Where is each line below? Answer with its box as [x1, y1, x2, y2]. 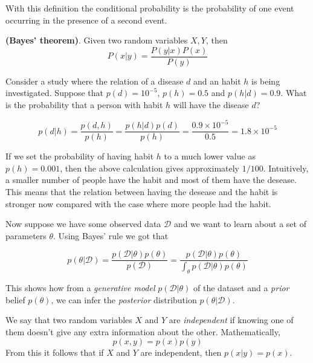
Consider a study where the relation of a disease [5, 74, 184, 87]
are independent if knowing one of [169, 313, 294, 326]
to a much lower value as [164, 150, 256, 162]
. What [280, 86, 307, 99]
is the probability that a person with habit [5, 98, 163, 111]
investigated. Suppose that [5, 86, 103, 99]
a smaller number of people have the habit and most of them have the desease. [5, 173, 297, 186]
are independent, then [140, 346, 222, 359]
